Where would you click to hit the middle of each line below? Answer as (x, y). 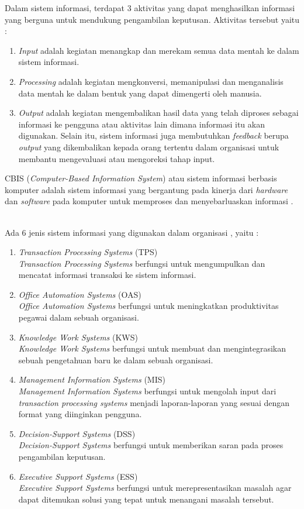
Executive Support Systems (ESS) (78, 476)
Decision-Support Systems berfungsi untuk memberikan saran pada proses (151, 445)
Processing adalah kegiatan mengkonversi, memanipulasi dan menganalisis (151, 81)
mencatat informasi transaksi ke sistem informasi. (107, 275)
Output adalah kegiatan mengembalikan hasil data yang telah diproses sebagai (158, 113)
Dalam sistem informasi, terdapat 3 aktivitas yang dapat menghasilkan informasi (150, 8)
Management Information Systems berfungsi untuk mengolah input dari (147, 391)
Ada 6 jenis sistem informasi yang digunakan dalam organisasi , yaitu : (132, 232)
